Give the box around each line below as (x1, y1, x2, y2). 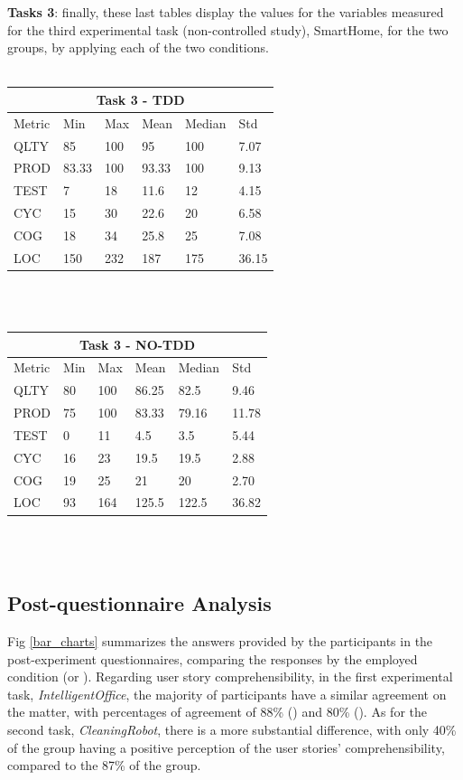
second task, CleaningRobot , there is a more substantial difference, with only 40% (7, 719, 457, 738)
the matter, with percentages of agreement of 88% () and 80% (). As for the (7, 702, 427, 721)
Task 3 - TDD (96, 89, 185, 108)
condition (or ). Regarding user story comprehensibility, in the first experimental (7, 667, 453, 686)
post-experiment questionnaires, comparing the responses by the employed (7, 649, 418, 668)
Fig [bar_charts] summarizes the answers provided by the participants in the (7, 631, 433, 650)
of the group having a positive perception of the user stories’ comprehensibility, (7, 738, 445, 757)
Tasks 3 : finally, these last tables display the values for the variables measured (7, 3, 444, 21)
